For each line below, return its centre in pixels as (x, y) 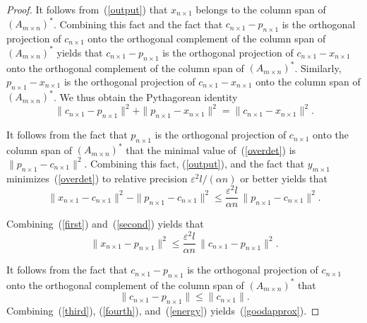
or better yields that (284, 178)
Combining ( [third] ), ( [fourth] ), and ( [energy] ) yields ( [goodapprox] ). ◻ (163, 310)
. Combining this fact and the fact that (138, 24)
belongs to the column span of (261, 9)
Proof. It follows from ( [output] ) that (87, 9)
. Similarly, (318, 67)
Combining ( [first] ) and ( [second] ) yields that (105, 224)
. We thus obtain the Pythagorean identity (145, 96)
